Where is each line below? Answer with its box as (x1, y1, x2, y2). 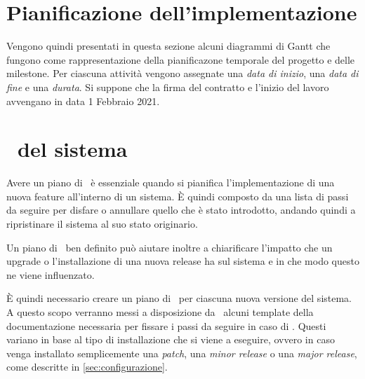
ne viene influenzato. (6, 267, 95, 282)
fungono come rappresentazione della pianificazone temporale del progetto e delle (6, 52, 355, 67)
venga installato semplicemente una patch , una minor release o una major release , (6, 345, 357, 360)
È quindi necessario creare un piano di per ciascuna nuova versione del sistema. (6, 291, 352, 305)
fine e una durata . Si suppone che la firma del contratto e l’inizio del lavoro (6, 79, 329, 94)
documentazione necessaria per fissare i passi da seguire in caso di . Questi (6, 318, 326, 333)
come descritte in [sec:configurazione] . (6, 359, 168, 374)
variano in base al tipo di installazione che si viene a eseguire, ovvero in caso (6, 332, 335, 347)
